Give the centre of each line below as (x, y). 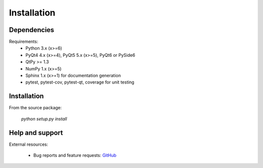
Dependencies (32, 30)
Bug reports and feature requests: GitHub (75, 155)
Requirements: (24, 42)
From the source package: (35, 108)
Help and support (36, 133)
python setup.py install (44, 118)
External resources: (28, 144)
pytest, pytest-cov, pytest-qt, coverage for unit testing (80, 82)
